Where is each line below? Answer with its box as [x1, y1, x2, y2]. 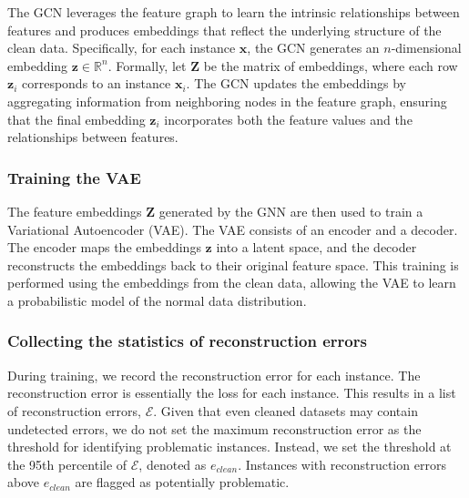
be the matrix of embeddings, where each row [203, 56, 458, 75]
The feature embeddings [7, 201, 142, 220]
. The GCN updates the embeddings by [186, 74, 406, 93]
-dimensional [391, 38, 462, 57]
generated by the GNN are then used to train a [158, 201, 423, 220]
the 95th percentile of [7, 454, 127, 473]
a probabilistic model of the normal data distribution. [7, 290, 307, 310]
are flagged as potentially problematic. [75, 473, 290, 492]
